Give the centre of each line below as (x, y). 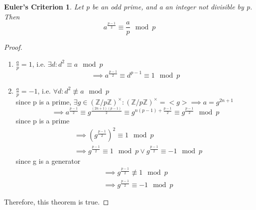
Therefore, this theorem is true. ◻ (57, 202)
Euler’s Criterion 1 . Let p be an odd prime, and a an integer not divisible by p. (128, 6)
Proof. (13, 47)
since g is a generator (48, 160)
